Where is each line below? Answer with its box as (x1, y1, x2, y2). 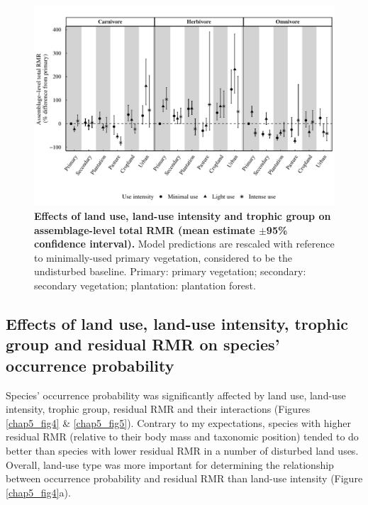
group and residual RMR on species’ (6, 333, 280, 355)
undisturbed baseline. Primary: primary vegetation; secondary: (34, 264, 306, 279)
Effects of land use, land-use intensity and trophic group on (34, 208, 331, 223)
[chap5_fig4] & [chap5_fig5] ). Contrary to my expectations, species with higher (6, 415, 351, 430)
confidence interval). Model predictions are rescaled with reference (34, 236, 335, 251)
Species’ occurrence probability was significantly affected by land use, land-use (6, 387, 346, 402)
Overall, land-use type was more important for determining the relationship (6, 457, 334, 472)
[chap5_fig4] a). (6, 484, 71, 499)
